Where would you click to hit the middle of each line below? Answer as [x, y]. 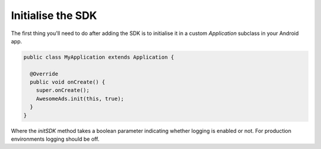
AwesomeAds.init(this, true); [80, 99]
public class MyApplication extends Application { [99, 57]
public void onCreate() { [67, 82]
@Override [44, 74]
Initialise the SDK [54, 15]
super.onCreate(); [63, 90]
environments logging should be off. [55, 139]
